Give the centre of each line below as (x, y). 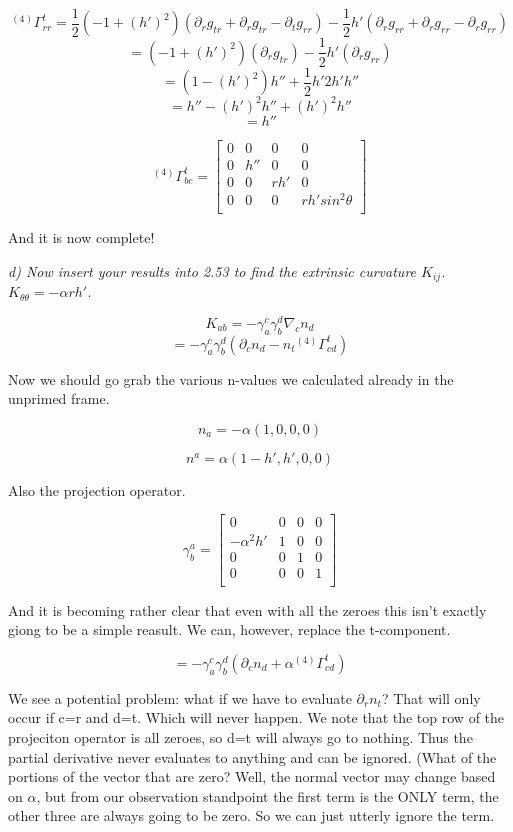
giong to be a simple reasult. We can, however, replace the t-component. (229, 629)
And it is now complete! (81, 237)
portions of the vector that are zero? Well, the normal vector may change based (252, 776)
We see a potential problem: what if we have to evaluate (180, 697)
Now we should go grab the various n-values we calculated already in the (231, 378)
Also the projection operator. (97, 489)
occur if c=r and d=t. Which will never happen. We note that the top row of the (256, 717)
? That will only (431, 697)
